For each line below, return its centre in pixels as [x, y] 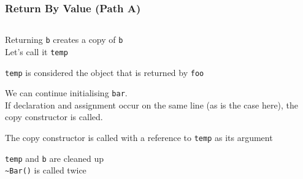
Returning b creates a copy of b [64, 40]
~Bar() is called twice [46, 170]
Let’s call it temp [36, 51]
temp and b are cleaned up [55, 158]
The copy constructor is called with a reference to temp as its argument [139, 138]
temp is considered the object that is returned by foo [105, 72]
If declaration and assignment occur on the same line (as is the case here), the [152, 105]
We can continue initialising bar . [66, 93]
